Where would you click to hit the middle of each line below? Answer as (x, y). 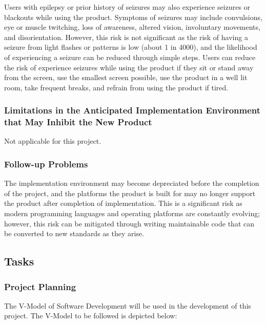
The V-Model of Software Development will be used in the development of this (128, 305)
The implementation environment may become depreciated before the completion (132, 183)
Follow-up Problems (46, 164)
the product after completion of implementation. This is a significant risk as (123, 203)
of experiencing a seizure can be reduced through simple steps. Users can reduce (130, 57)
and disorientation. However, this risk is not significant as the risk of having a (126, 37)
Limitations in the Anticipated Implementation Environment (132, 110)
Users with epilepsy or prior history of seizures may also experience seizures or (127, 7)
